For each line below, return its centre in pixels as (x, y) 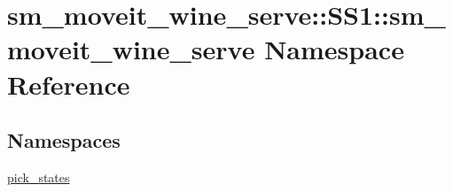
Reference (69, 84)
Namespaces (64, 140)
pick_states (39, 177)
